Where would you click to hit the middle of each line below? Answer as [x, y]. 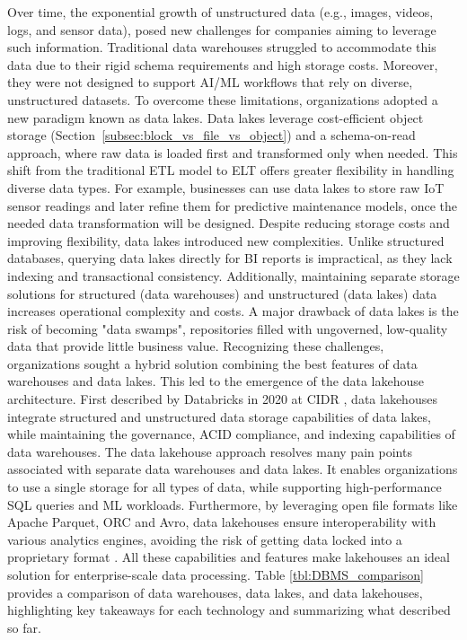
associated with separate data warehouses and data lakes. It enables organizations [233, 469]
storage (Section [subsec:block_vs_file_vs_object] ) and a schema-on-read [211, 135]
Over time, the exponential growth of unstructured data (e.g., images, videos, [220, 12]
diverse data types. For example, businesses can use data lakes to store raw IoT [226, 187]
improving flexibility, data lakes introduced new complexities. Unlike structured [226, 240]
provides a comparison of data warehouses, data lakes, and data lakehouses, [215, 592]
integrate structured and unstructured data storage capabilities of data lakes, [219, 416]
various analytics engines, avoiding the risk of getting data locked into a [205, 539]
